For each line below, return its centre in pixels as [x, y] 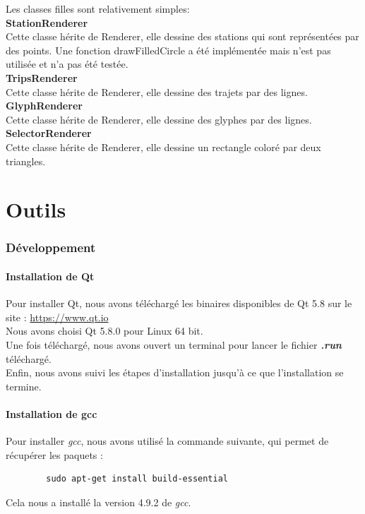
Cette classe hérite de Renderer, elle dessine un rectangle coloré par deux [163, 147]
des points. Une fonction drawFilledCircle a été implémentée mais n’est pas [168, 50]
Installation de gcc [52, 413]
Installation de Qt [50, 276]
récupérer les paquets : [54, 454]
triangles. [26, 161]
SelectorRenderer [49, 133]
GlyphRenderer [44, 106]
